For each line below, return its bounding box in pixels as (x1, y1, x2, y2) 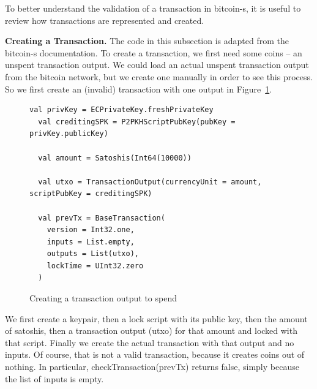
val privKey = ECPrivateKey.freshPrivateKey (29, 105, 214, 115)
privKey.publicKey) (29, 129, 108, 138)
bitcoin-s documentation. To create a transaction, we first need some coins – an (5, 46, 302, 59)
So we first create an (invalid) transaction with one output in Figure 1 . (5, 82, 272, 95)
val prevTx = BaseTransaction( (38, 213, 165, 222)
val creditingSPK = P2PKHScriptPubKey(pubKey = (38, 117, 236, 126)
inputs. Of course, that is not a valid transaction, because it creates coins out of (5, 348, 305, 361)
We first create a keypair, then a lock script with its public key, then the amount (5, 312, 308, 325)
